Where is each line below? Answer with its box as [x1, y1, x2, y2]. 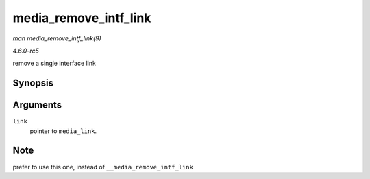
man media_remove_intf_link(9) [12, 34, 102, 43]
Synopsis [12, 77, 54, 89]
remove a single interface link [12, 59, 96, 68]
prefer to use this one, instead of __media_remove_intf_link [12, 163, 193, 171]
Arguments [12, 99, 62, 111]
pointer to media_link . [29, 127, 97, 135]
